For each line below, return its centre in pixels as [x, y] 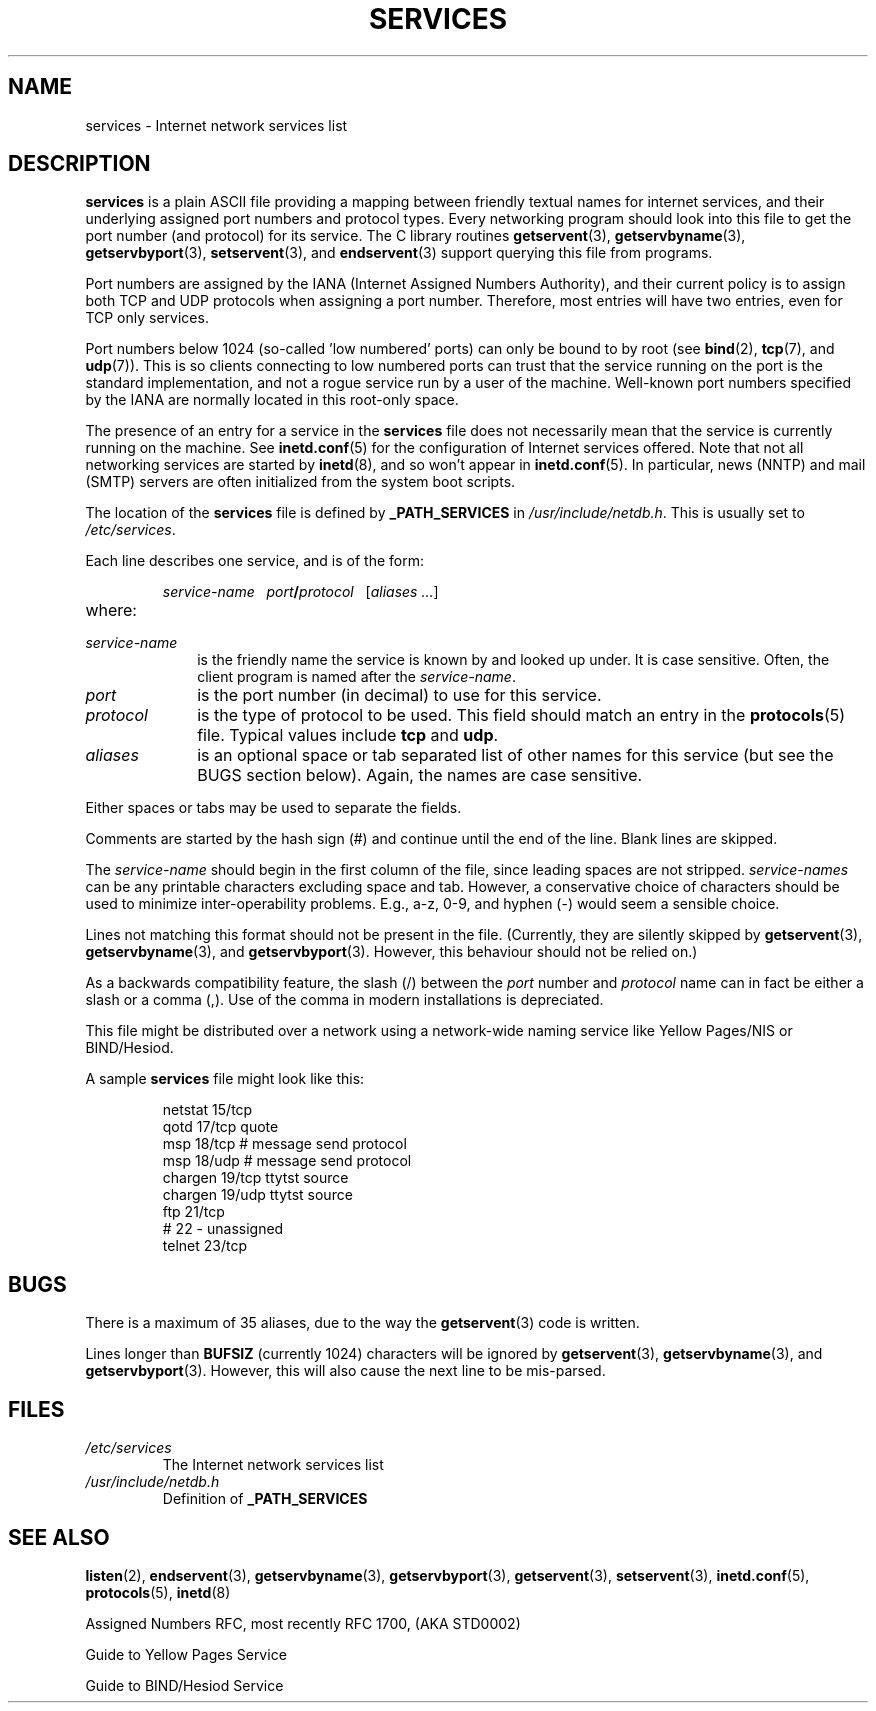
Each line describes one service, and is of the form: [254, 561]
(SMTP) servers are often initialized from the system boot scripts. [300, 482]
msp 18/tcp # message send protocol [284, 1144]
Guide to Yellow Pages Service [186, 1654]
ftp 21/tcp [193, 1212]
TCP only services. [147, 318]
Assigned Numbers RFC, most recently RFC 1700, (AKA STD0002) [303, 1623]
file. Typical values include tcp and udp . [348, 735]
